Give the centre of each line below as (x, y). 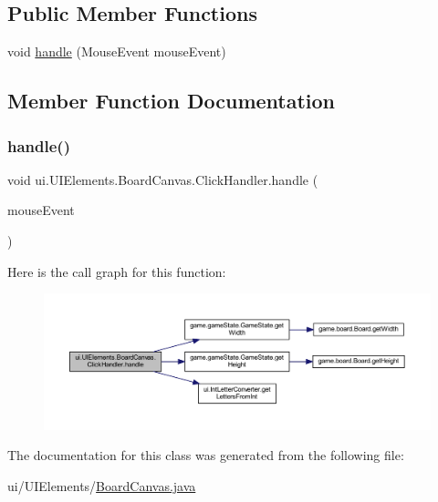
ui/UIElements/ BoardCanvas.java (102, 485)
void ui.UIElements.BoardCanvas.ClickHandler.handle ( (163, 179)
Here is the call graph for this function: (117, 271)
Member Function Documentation (172, 101)
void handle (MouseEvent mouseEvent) (117, 51)
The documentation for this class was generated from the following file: (206, 455)
